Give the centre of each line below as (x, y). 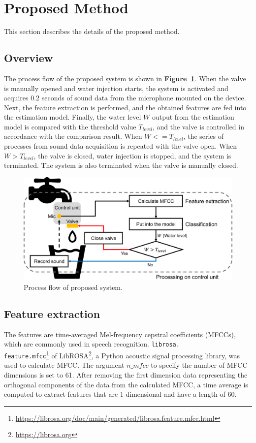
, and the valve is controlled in (198, 126)
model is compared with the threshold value (70, 126)
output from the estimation (193, 117)
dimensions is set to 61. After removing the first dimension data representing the (126, 374)
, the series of (204, 136)
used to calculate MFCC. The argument (64, 365)
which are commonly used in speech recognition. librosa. (92, 344)
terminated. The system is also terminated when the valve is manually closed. (121, 165)
